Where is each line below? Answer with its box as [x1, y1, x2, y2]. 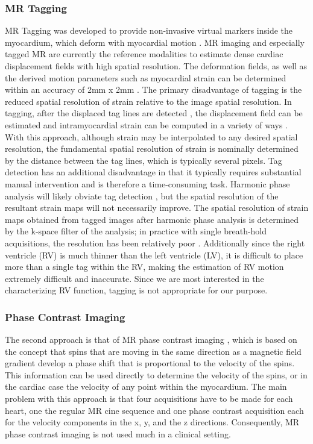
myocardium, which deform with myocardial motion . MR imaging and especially [5, 36, 305, 48]
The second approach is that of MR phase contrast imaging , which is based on [5, 333, 297, 346]
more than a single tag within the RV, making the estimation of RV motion [5, 260, 284, 273]
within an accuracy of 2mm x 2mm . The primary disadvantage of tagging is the [5, 83, 302, 96]
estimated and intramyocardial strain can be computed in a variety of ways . [5, 118, 288, 131]
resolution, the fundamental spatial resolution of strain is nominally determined [5, 142, 299, 155]
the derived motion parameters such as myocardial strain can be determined [5, 71, 286, 84]
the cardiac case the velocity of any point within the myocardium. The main [5, 380, 287, 393]
